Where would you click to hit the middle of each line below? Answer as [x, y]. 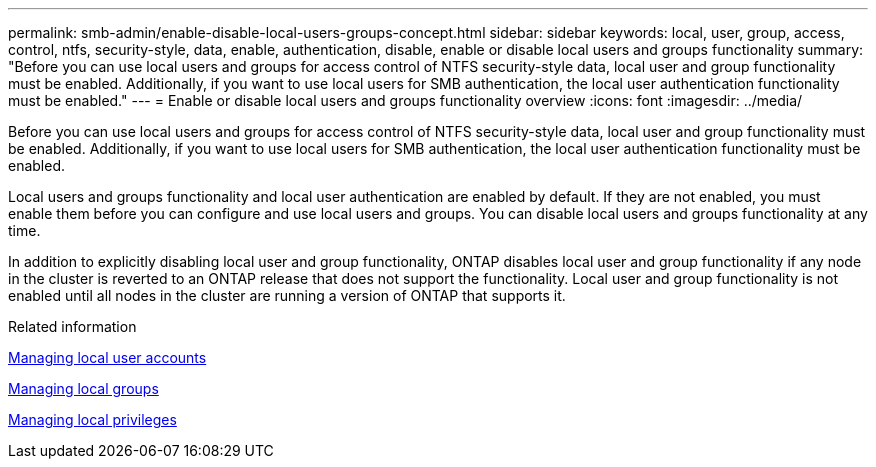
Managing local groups [83, 388]
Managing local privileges [92, 419]
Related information [72, 326]
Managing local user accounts [107, 357]
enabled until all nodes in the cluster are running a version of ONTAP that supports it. [287, 295]
